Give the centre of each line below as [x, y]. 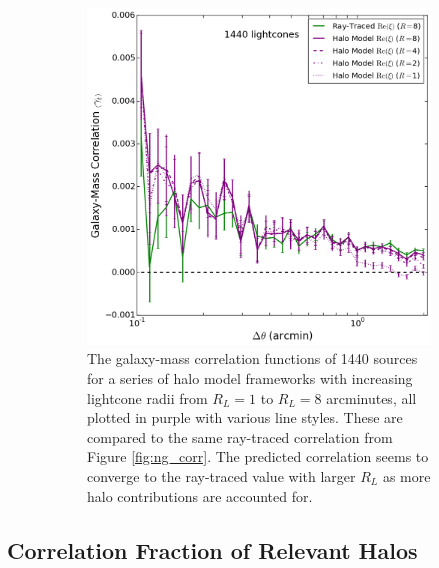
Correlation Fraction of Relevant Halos [212, 549]
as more [406, 476]
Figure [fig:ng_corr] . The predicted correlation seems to [258, 456]
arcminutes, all [371, 397]
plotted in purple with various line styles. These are [245, 417]
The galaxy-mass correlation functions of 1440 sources [252, 358]
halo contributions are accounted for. [200, 495]
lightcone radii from [147, 397]
